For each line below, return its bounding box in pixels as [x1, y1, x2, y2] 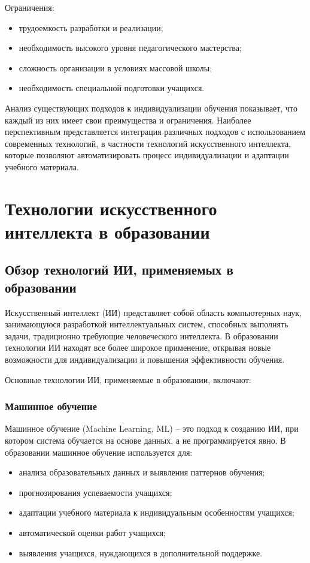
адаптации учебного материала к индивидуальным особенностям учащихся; [19, 506, 294, 519]
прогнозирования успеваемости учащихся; [19, 486, 172, 498]
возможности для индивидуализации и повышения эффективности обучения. [5, 353, 285, 366]
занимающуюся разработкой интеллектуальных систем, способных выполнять [5, 318, 288, 330]
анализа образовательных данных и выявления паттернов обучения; [19, 466, 265, 478]
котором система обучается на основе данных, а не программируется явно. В [5, 434, 286, 447]
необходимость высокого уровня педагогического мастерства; [19, 41, 242, 54]
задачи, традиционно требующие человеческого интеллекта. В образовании [5, 329, 278, 342]
